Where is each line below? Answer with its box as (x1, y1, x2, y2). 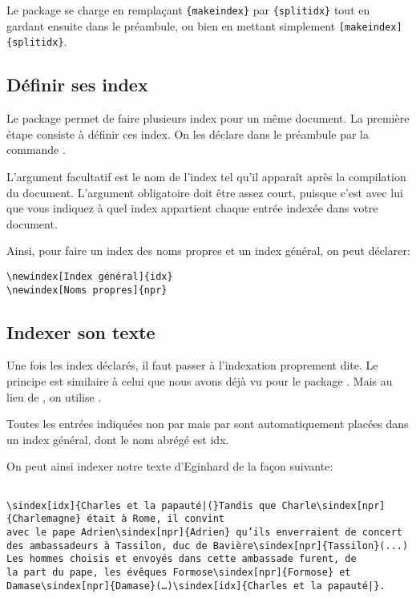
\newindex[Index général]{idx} (6, 270, 173, 282)
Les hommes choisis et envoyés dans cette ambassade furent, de (6, 553, 357, 565)
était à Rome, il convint (87, 513, 225, 525)
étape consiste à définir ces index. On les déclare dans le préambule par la (6, 125, 370, 142)
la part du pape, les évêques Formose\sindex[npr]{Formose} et (6, 566, 351, 578)
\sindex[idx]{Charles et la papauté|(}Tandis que (6, 499, 277, 511)
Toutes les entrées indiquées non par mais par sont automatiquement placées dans (6, 415, 409, 432)
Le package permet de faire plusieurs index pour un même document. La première (6, 110, 410, 127)
